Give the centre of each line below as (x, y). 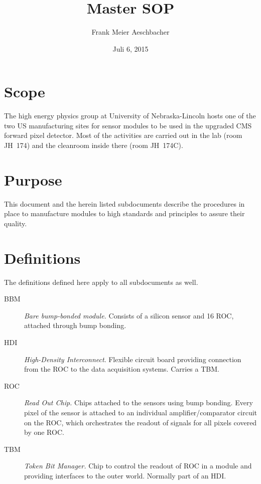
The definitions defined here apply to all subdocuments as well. (101, 282)
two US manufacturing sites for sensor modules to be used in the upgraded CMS (128, 125)
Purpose (33, 179)
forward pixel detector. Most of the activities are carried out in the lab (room (123, 135)
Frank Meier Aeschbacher (130, 32)
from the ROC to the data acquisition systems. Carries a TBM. (122, 369)
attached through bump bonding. (75, 325)
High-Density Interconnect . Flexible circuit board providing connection (133, 359)
